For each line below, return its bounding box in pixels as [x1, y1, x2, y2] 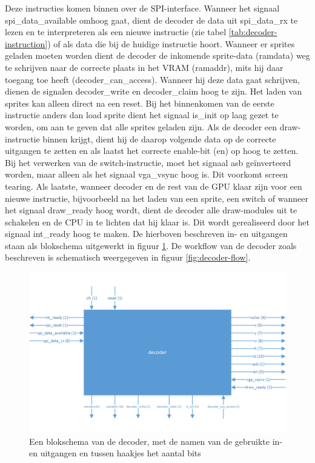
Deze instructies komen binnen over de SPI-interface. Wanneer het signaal [5, 2, 280, 14]
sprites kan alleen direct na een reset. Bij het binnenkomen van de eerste [5, 96, 274, 109]
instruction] [5, 37, 48, 50]
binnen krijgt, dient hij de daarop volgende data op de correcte [42, 132, 276, 145]
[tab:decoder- [228, 25, 277, 38]
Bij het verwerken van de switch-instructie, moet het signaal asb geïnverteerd [5, 156, 291, 168]
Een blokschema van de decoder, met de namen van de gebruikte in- [29, 435, 282, 447]
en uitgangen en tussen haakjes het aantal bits [29, 447, 201, 459]
